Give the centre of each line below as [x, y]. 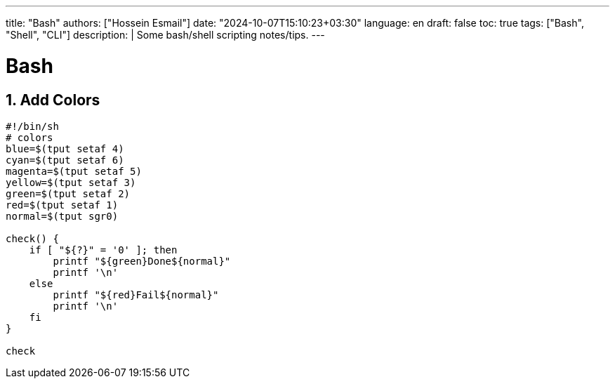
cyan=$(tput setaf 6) [65, 160]
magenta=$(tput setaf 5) [74, 171]
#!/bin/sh [32, 126]
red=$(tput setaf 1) [62, 205]
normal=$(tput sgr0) [62, 216]
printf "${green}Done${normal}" [142, 261]
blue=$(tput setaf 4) [65, 148]
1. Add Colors [53, 100]
